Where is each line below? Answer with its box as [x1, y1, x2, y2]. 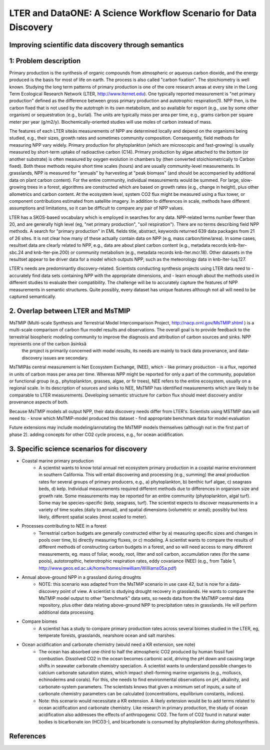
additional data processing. [38, 609, 95, 615]
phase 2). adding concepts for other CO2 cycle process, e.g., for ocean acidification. [9, 431, 184, 438]
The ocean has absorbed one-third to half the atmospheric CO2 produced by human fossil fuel [38, 648, 234, 654]
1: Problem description [9, 57, 81, 65]
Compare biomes [21, 618, 57, 624]
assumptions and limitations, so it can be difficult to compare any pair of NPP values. [9, 205, 184, 211]
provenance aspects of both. [9, 399, 69, 405]
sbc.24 [9, 249, 24, 255]
